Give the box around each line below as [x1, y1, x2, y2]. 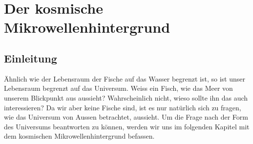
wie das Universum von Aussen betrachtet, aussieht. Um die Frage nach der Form [4, 112, 248, 122]
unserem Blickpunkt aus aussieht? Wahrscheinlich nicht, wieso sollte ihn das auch [4, 92, 248, 103]
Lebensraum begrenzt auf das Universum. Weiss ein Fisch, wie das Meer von [4, 83, 233, 93]
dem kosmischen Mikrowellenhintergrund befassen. [4, 131, 155, 141]
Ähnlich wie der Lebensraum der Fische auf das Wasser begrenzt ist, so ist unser [4, 73, 246, 83]
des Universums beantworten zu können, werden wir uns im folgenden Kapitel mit [4, 121, 250, 131]
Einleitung [4, 50, 57, 65]
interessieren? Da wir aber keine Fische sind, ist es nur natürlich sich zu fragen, [4, 102, 241, 112]
